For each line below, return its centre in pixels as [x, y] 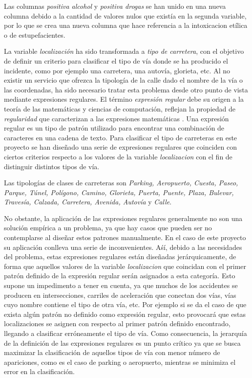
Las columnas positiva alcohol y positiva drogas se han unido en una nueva [115, 6]
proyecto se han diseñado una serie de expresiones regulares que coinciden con [121, 147]
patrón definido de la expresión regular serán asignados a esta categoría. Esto [120, 276]
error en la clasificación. [39, 371]
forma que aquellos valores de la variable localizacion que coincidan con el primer [125, 266]
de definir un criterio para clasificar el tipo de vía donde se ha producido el [116, 60]
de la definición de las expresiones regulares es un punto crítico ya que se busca [122, 343]
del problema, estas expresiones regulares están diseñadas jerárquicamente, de [120, 256]
